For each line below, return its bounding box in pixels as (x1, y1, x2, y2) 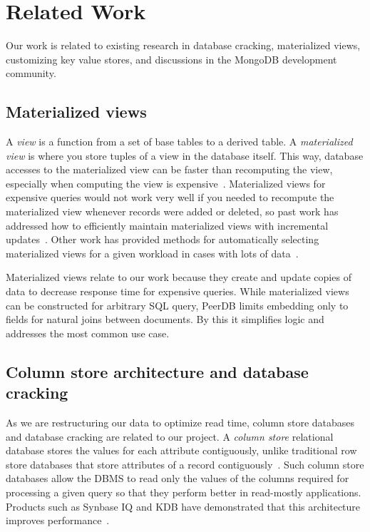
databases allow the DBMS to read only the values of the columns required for (6, 471, 349, 486)
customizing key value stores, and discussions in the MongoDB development (6, 51, 337, 66)
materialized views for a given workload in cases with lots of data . (6, 245, 299, 260)
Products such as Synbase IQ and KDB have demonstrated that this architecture (6, 498, 361, 513)
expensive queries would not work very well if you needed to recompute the (6, 190, 334, 205)
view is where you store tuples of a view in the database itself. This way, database (6, 148, 364, 163)
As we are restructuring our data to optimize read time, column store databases (6, 415, 355, 430)
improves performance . (6, 513, 110, 528)
